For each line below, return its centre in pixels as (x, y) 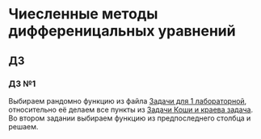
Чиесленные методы (83, 14)
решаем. (23, 126)
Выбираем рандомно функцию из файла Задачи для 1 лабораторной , (128, 100)
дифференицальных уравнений (122, 31)
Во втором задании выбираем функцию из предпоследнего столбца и (130, 118)
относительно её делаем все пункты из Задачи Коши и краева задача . (131, 109)
